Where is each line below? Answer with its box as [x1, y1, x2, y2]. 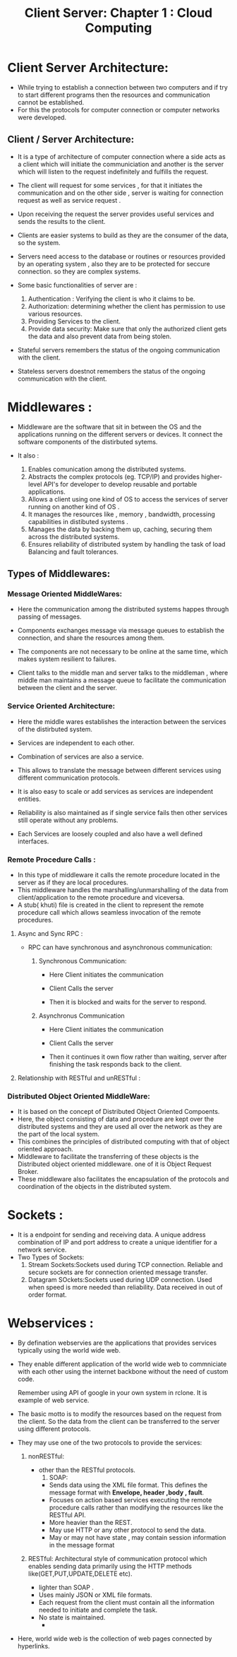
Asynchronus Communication [38, 1011, 125, 1020]
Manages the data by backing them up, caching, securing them [28, 525, 212, 533]
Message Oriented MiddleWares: [7, 589, 123, 598]
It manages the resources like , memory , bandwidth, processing [28, 510, 215, 518]
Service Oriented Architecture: [7, 701, 115, 711]
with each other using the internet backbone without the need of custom [17, 1367, 229, 1376]
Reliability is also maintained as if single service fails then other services [17, 808, 228, 816]
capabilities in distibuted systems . [28, 517, 129, 525]
